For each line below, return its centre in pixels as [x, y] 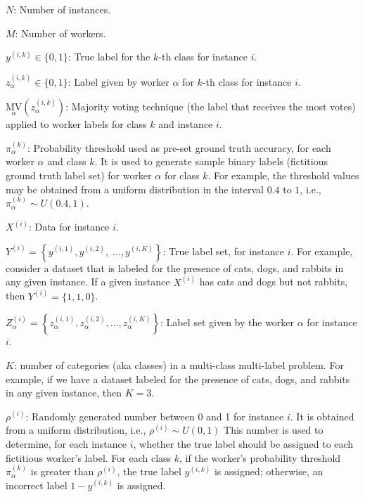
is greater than [62, 471]
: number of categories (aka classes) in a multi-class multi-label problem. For [179, 365]
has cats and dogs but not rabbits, [274, 282]
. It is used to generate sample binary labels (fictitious [211, 161]
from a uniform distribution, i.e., [76, 430]
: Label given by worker [119, 81]
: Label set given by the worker [227, 322]
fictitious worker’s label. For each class [89, 457]
